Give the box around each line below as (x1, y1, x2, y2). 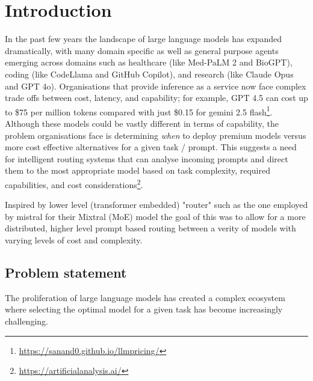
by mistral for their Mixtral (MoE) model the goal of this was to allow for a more (5, 210, 306, 222)
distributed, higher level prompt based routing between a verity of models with (5, 222, 296, 234)
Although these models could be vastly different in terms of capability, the (5, 117, 279, 129)
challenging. (5, 314, 48, 327)
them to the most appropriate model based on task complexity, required (5, 164, 270, 177)
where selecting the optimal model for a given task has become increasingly (5, 303, 283, 315)
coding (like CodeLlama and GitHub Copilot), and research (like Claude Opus (5, 67, 294, 80)
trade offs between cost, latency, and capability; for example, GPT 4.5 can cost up (5, 91, 308, 104)
